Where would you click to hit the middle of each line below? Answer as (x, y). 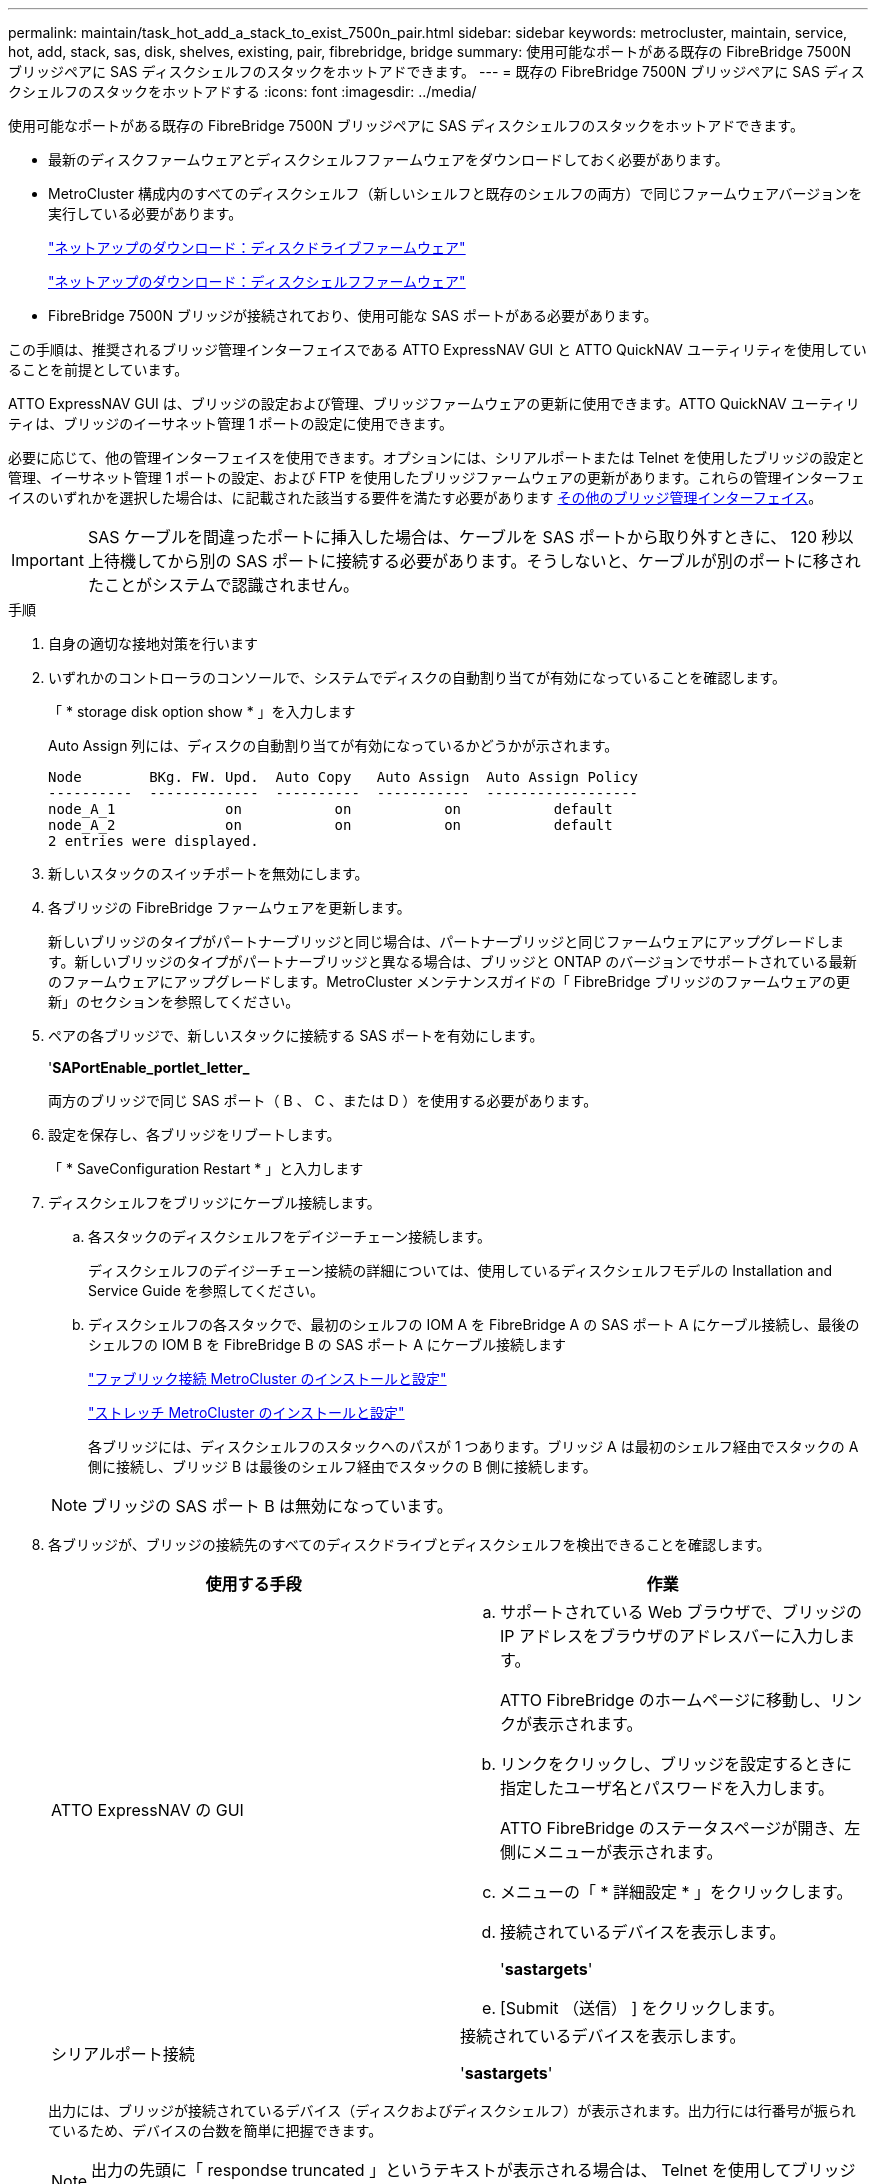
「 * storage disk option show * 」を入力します (202, 711)
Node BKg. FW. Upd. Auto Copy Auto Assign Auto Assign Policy (343, 777)
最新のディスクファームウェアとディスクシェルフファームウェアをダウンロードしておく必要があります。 (388, 159)
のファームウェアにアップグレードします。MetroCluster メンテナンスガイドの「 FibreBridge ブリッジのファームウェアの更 (449, 981)
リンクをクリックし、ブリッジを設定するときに (676, 1764)
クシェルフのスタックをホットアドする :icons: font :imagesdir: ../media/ (242, 91)
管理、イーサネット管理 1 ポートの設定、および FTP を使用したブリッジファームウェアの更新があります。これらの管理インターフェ (436, 477)
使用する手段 (253, 1584)
